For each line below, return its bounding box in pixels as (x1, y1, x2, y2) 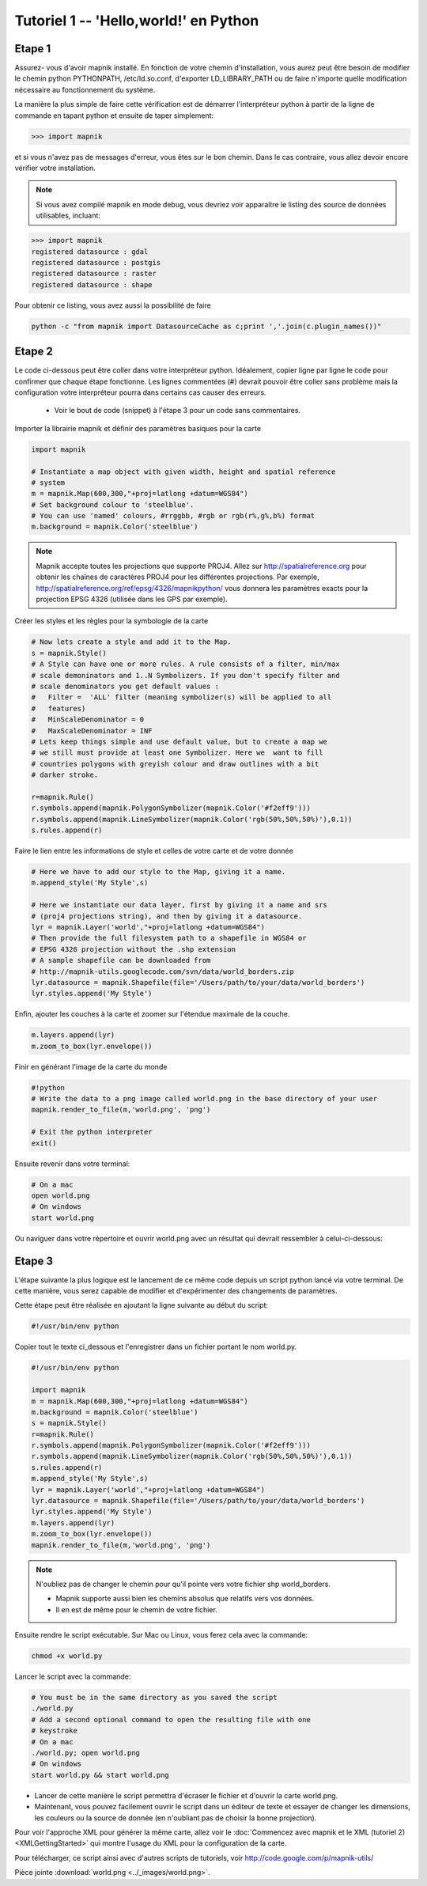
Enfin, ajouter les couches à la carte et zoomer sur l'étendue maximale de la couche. (14, 1009, 290, 1019)
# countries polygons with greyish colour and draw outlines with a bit (31, 759, 319, 768)
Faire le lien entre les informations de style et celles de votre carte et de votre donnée (14, 846, 294, 855)
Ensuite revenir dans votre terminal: (14, 1159, 130, 1168)
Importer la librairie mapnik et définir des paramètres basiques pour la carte (14, 423, 261, 433)
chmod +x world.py (31, 1652, 103, 1661)
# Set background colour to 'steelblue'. (31, 500, 195, 509)
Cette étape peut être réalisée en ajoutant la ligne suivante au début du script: (14, 1301, 269, 1310)
